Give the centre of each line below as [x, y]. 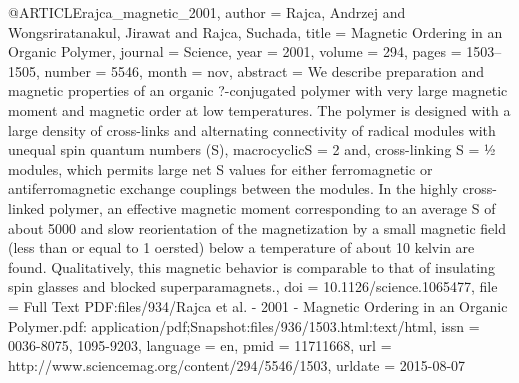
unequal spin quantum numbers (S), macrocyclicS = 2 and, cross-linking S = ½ [252, 149]
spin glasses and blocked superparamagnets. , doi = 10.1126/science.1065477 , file [253, 286]
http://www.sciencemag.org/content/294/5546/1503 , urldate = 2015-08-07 [237, 364]
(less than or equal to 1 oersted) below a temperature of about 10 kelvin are [241, 247]
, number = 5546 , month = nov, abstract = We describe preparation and [260, 70]
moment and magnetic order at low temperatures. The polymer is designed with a [259, 109]
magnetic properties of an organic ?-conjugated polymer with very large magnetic [258, 90]
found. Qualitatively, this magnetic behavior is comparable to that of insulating [251, 266]
